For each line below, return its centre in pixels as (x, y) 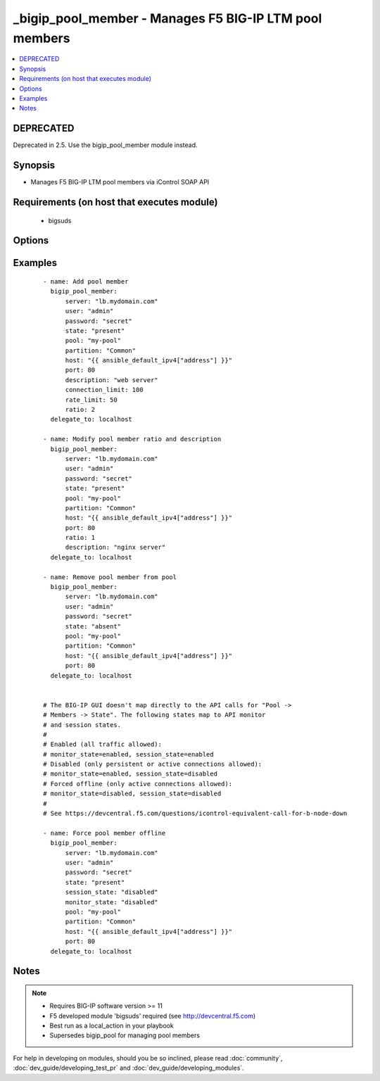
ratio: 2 (80, 410)
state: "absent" (93, 626)
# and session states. (82, 725)
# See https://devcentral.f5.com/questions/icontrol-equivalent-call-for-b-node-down (195, 814)
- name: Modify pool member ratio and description (132, 439)
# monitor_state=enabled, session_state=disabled (131, 774)
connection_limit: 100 (104, 390)
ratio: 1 (80, 538)
